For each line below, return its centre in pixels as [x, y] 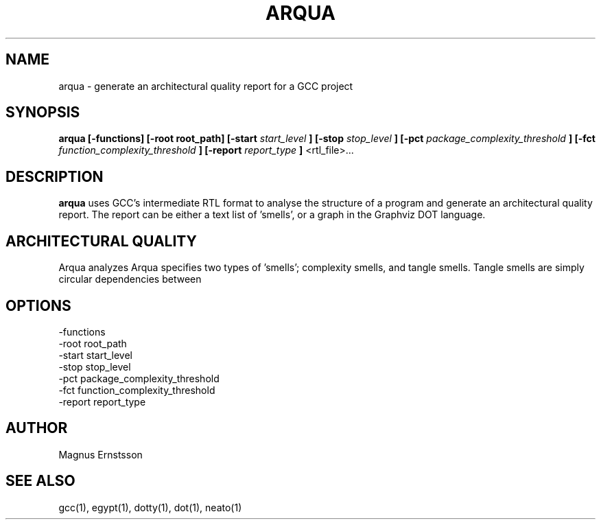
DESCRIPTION [55, 176]
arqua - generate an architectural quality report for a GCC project [206, 86]
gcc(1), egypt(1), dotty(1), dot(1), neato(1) [150, 507]
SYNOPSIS [43, 113]
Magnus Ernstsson [101, 454]
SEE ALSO [40, 481]
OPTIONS [38, 305]
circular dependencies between [130, 279]
